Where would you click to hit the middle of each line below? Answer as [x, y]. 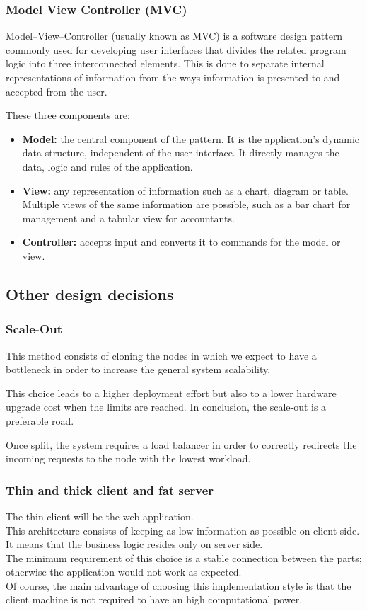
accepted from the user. [57, 91]
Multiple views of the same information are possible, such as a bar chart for [186, 204]
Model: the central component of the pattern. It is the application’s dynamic [191, 138]
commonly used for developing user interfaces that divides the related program [176, 49]
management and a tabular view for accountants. [128, 218]
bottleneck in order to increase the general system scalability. [138, 369]
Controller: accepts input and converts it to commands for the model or [181, 242]
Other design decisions [90, 293]
